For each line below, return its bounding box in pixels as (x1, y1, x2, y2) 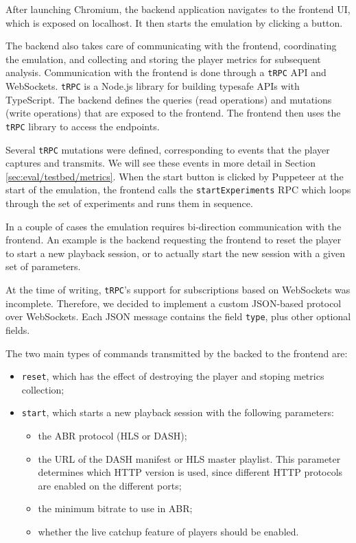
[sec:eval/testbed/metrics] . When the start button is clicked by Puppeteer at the (5, 169, 344, 183)
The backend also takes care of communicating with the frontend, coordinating (5, 38, 337, 53)
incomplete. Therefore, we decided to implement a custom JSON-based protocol (5, 295, 342, 310)
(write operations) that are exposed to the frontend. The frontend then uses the (5, 106, 341, 120)
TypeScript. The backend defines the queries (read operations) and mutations (5, 92, 332, 106)
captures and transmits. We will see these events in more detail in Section (5, 156, 316, 170)
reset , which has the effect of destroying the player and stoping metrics (21, 369, 324, 383)
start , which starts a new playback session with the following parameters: (21, 405, 334, 420)
